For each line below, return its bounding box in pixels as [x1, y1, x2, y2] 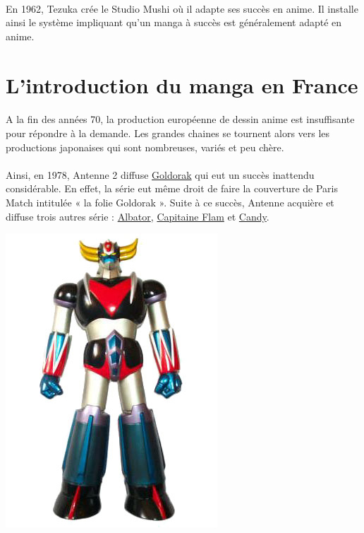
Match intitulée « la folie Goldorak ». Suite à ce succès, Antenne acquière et [6, 194, 334, 209]
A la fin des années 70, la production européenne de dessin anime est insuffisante [6, 112, 355, 127]
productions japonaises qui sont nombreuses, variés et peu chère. [6, 139, 284, 154]
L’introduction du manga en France [6, 70, 358, 99]
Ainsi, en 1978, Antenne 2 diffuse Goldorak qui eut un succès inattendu [6, 167, 315, 182]
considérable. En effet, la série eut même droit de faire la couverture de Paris [6, 181, 339, 196]
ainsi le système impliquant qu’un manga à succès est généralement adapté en [6, 15, 342, 30]
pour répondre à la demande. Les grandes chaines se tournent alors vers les [6, 125, 330, 140]
